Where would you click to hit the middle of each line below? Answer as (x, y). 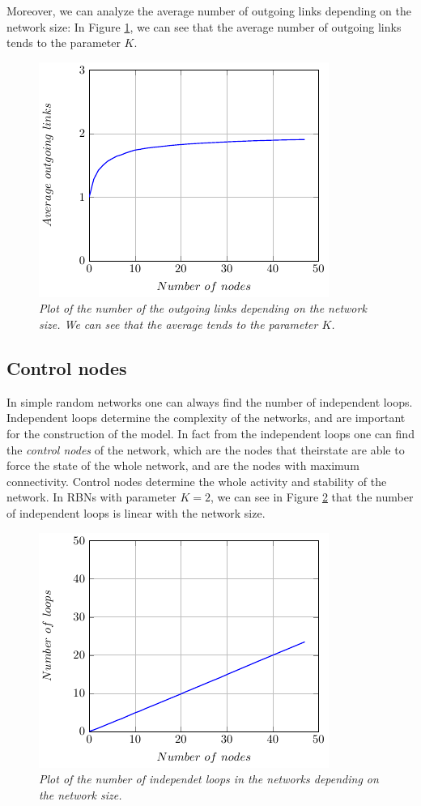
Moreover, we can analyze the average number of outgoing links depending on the (209, 11)
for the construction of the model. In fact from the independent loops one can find (210, 433)
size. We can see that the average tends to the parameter (179, 324)
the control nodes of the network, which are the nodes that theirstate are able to (206, 449)
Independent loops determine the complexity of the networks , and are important (206, 418)
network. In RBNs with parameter (91, 497)
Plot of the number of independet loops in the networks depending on (209, 779)
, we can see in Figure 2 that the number (312, 497)
